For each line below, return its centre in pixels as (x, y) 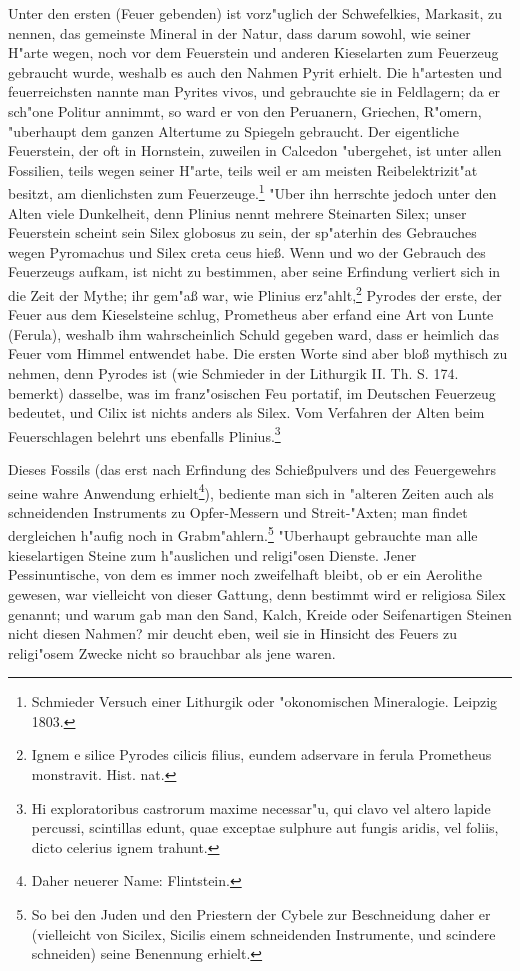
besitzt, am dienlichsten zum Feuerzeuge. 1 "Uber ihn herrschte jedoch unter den (252, 191)
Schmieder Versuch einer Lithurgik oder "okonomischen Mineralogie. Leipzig (264, 701)
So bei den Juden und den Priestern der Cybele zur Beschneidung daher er (261, 914)
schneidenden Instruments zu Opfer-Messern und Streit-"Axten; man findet (238, 511)
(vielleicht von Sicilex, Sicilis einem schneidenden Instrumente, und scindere (263, 933)
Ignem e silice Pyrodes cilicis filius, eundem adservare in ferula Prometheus (261, 754)
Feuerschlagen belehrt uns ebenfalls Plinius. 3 (144, 434)
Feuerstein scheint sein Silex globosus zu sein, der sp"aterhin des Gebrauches (242, 232)
